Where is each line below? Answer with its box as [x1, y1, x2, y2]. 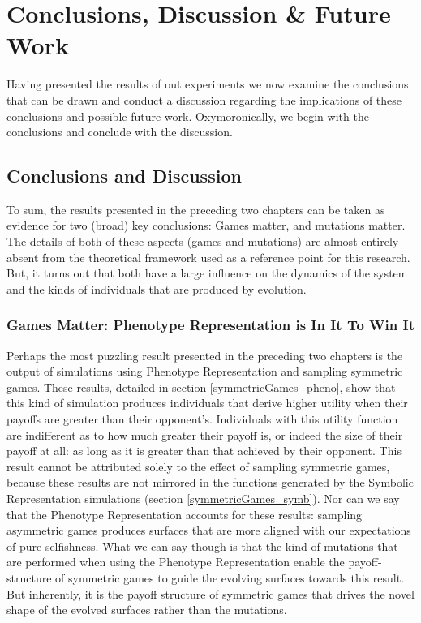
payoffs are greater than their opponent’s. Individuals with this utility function [6, 410, 398, 428]
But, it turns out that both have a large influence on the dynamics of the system [6, 264, 408, 281]
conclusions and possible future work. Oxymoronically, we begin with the [6, 107, 369, 124]
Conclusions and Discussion [6, 163, 242, 188]
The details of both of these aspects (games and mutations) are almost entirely [6, 233, 399, 250]
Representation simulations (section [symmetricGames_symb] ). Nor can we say [6, 490, 400, 507]
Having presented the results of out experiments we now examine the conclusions [6, 75, 409, 92]
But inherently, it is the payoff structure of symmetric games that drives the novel [6, 585, 415, 602]
